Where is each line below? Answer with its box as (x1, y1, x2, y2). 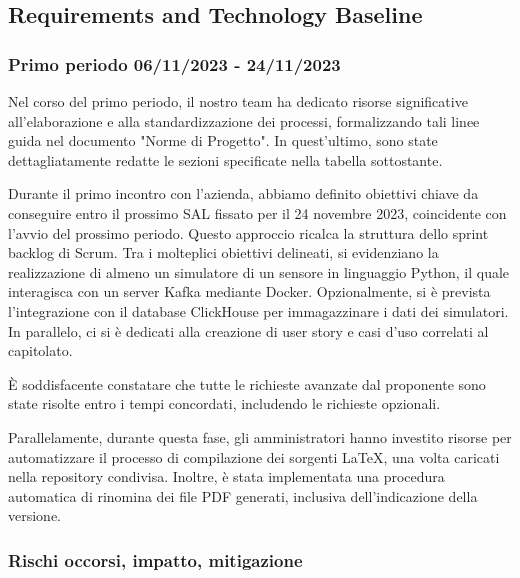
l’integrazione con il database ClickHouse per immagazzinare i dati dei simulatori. (8, 300, 509, 321)
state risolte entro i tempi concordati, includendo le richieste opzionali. (8, 393, 441, 414)
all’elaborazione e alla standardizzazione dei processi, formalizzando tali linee (8, 110, 480, 131)
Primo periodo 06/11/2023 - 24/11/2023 (8, 51, 341, 76)
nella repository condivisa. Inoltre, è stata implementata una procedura (8, 466, 445, 487)
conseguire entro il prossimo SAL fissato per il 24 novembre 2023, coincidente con (8, 202, 507, 223)
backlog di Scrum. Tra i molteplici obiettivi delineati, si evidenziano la (8, 242, 439, 263)
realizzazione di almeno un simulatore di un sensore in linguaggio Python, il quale (8, 261, 510, 282)
